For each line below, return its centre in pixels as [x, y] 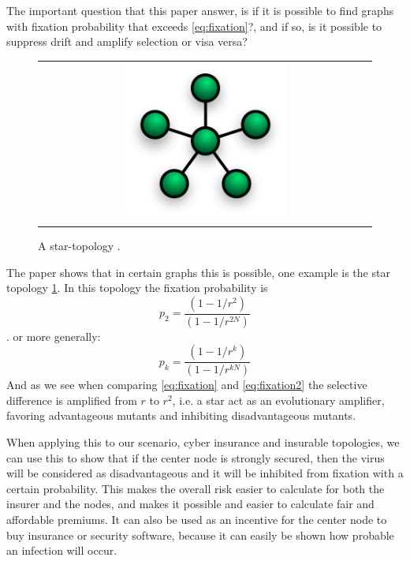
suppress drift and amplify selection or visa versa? [127, 41]
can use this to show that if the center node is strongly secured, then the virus [196, 457]
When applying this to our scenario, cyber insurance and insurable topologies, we [203, 441]
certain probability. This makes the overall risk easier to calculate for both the [196, 488]
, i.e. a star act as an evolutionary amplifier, [278, 400]
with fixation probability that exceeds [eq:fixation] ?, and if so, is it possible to [194, 26]
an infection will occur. [62, 550]
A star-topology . [79, 246]
